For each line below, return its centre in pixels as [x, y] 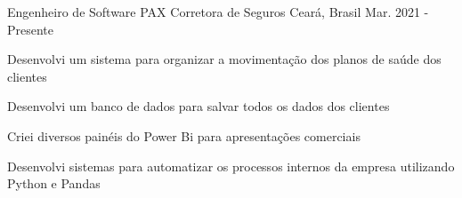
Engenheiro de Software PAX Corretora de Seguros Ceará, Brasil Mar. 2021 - [218, 12]
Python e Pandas [54, 183]
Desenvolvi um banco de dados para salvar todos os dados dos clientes [199, 106]
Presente [31, 29]
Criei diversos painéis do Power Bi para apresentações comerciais [184, 135]
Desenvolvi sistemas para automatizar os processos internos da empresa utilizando [231, 166]
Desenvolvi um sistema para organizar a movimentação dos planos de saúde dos [224, 59]
